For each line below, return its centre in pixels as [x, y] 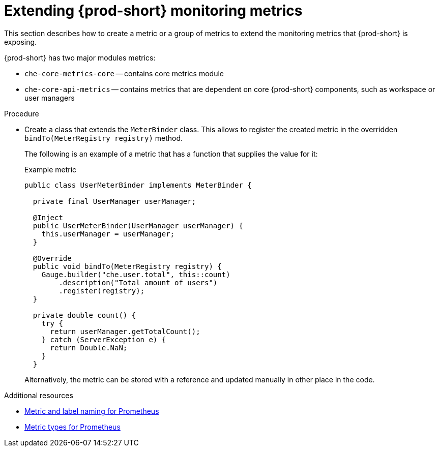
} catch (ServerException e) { [104, 339]
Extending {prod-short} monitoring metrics [153, 11]
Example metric [51, 169]
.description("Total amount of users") [138, 282]
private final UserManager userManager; [114, 201]
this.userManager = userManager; [108, 234]
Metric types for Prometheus [72, 427]
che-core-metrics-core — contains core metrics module [124, 73]
